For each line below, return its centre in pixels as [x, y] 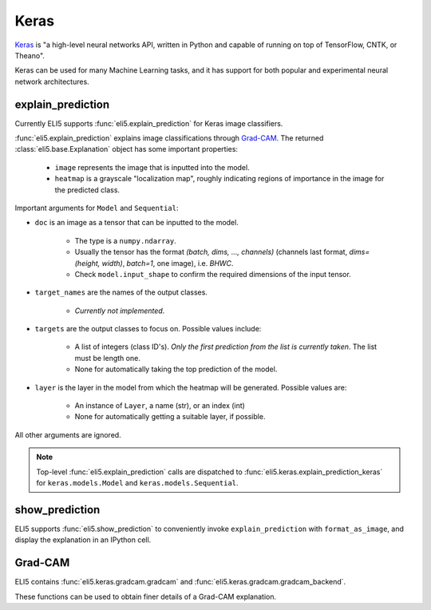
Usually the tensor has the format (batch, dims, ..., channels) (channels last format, [211, 252]
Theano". [30, 55]
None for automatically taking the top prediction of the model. [176, 369]
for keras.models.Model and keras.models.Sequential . [137, 483]
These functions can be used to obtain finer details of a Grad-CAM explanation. [146, 596]
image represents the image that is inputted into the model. [152, 167]
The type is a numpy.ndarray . [125, 240]
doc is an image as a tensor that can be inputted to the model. [136, 223]
